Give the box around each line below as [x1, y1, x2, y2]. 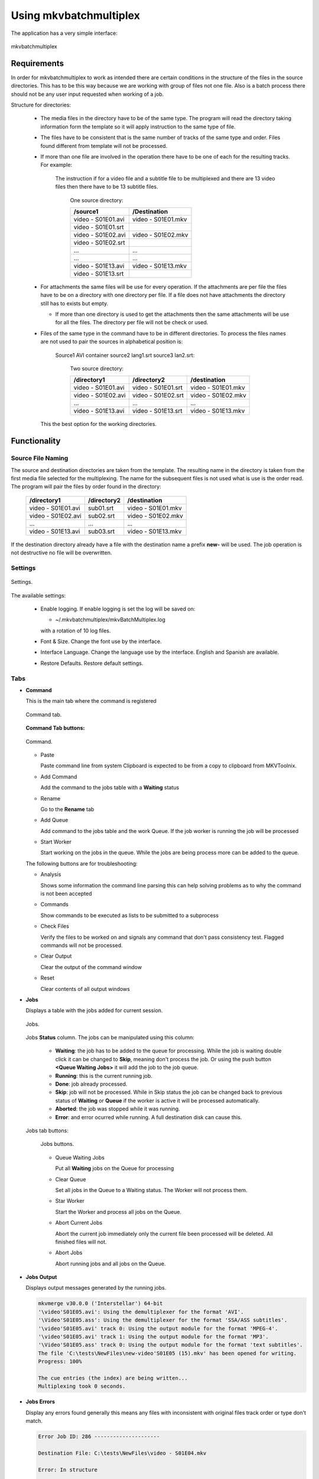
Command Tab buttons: [25, 725, 85, 732]
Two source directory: [70, 365, 124, 372]
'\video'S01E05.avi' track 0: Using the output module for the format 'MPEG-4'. [38, 1325, 278, 1332]
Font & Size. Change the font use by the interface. [40, 638, 162, 645]
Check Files [40, 923, 69, 930]
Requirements [11, 58, 64, 68]
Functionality [11, 436, 61, 446]
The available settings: [11, 592, 66, 599]
